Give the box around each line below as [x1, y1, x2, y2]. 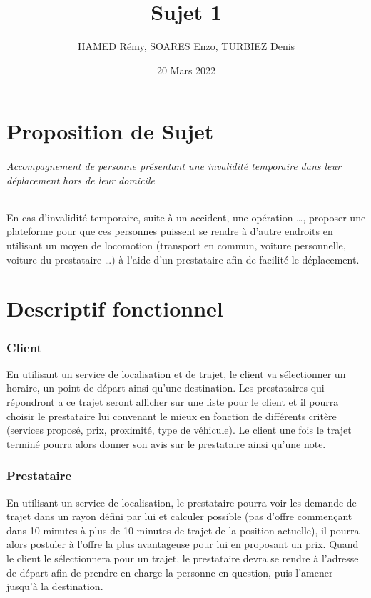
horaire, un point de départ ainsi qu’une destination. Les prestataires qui [6, 380, 325, 395]
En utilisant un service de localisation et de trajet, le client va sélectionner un [6, 366, 346, 381]
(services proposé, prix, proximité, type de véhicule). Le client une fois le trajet [6, 422, 352, 437]
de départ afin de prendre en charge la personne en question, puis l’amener [6, 564, 333, 579]
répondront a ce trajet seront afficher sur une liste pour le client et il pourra [6, 394, 339, 409]
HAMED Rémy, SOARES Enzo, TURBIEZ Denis [77, 39, 295, 54]
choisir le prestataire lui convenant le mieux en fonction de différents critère [6, 408, 337, 423]
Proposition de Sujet [6, 116, 214, 146]
